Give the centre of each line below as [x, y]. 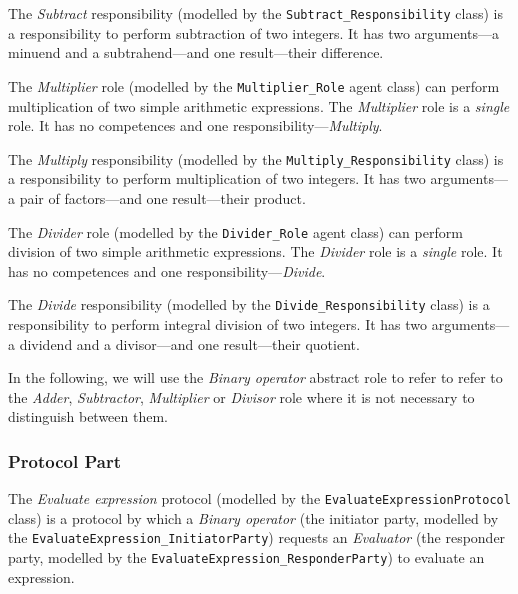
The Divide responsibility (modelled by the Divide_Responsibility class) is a [249, 304]
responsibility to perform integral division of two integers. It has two [218, 324]
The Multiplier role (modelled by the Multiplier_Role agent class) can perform [254, 85]
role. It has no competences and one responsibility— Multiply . [195, 125]
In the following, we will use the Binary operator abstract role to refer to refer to [255, 377]
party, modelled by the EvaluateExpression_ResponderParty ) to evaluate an [246, 557]
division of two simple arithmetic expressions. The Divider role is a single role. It [255, 251]
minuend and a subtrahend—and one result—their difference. [196, 52]
